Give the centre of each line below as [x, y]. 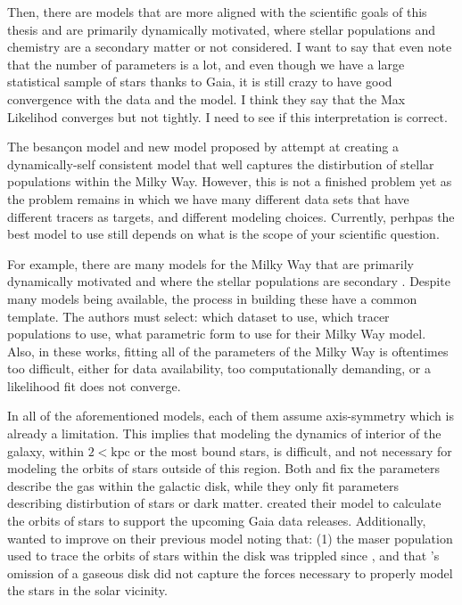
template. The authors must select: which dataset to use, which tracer [198, 316]
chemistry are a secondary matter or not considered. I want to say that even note [230, 47]
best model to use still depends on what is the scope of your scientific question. [223, 234]
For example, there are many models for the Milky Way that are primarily [210, 263]
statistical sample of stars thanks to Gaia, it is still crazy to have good [200, 82]
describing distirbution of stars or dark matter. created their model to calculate [224, 503]
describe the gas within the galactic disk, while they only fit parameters [203, 485]
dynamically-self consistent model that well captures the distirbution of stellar [221, 164]
